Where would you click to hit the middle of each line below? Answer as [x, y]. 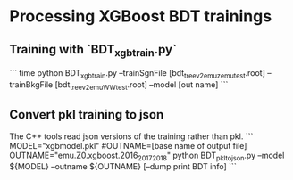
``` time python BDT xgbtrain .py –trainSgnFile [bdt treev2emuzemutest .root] [138, 74]
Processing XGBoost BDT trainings [141, 16]
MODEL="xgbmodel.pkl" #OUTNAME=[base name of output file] [128, 145]
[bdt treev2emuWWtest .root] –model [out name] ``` [142, 85]
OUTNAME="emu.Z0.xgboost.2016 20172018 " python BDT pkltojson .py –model [147, 156]
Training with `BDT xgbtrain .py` [93, 50]
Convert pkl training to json [87, 115]
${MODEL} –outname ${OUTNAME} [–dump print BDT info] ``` [123, 167]
